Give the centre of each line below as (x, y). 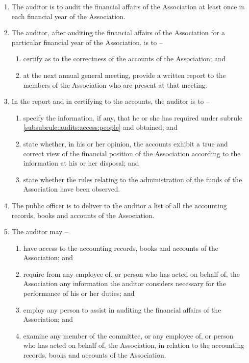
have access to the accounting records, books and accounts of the (121, 248)
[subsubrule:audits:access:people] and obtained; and (100, 127)
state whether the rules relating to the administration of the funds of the (133, 179)
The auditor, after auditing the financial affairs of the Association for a (118, 33)
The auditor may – (40, 231)
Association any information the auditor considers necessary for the (124, 283)
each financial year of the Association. (68, 16)
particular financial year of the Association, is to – (87, 42)
